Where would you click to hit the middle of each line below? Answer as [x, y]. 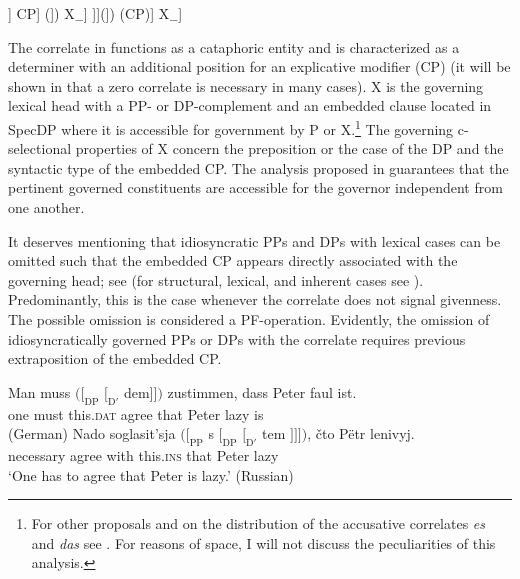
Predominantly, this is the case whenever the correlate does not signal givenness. [255, 299]
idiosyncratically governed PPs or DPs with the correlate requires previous [237, 338]
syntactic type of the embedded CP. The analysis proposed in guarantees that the [258, 167]
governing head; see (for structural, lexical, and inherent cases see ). [216, 279]
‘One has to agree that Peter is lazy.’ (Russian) [151, 474]
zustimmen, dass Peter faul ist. [262, 391]
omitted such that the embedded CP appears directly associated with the [233, 260]
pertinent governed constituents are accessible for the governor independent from [255, 187]
